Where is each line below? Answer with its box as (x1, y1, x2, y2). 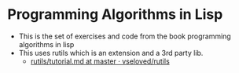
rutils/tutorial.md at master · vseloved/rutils (30, 57, 170, 66)
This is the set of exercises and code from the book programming (18, 31, 231, 41)
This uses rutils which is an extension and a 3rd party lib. (18, 48, 204, 57)
